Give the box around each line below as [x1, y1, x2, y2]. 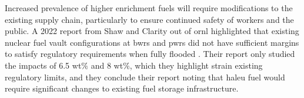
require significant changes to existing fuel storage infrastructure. [5, 82, 239, 94]
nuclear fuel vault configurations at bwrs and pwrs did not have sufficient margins [5, 36, 299, 48]
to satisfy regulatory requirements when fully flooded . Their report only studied [5, 48, 295, 60]
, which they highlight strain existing [129, 59, 263, 71]
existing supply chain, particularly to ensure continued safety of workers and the [5, 13, 294, 25]
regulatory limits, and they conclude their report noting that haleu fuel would [5, 70, 285, 83]
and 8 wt [91, 59, 123, 71]
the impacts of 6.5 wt [5, 59, 82, 71]
